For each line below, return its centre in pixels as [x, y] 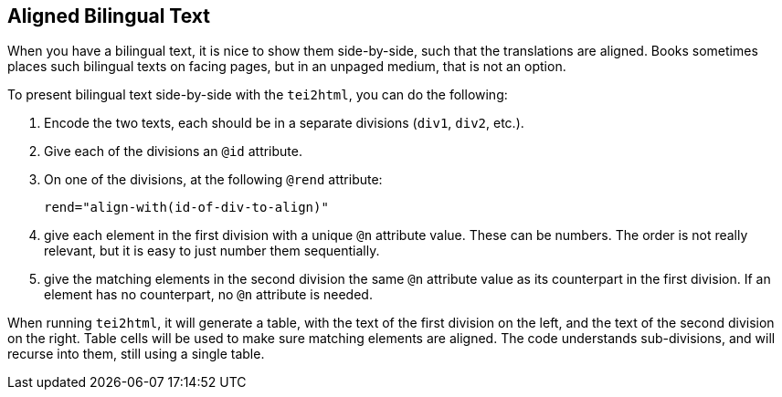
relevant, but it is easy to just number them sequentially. [212, 251]
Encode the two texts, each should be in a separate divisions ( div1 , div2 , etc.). [284, 123]
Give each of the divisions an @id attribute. [173, 151]
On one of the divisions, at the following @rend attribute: [213, 180]
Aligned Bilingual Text [109, 16]
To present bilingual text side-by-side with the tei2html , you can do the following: [258, 95]
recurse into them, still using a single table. [136, 354]
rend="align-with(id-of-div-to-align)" [186, 208]
